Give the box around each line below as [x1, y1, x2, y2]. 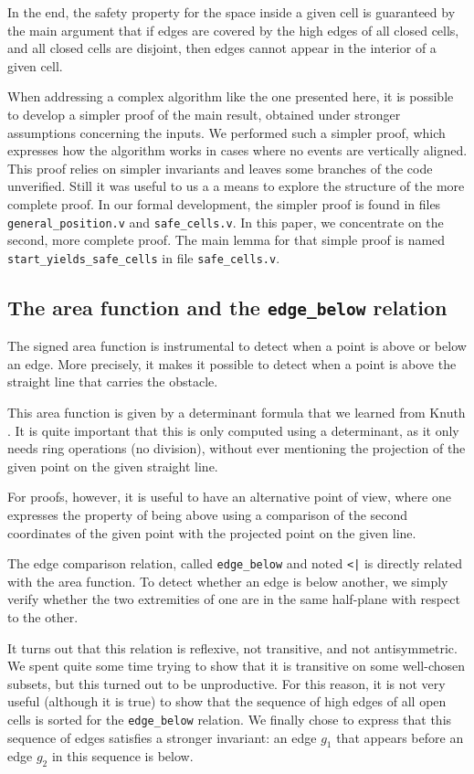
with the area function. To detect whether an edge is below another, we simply [7, 571, 448, 590]
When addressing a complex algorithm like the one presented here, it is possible [7, 87, 454, 106]
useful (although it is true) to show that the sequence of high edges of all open [7, 692, 447, 711]
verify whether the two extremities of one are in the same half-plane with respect [7, 589, 460, 609]
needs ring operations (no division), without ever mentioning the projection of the [7, 439, 466, 458]
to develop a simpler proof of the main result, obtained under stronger [7, 104, 401, 123]
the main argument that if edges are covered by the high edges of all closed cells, [7, 20, 459, 39]
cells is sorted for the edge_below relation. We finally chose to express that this [7, 710, 452, 729]
